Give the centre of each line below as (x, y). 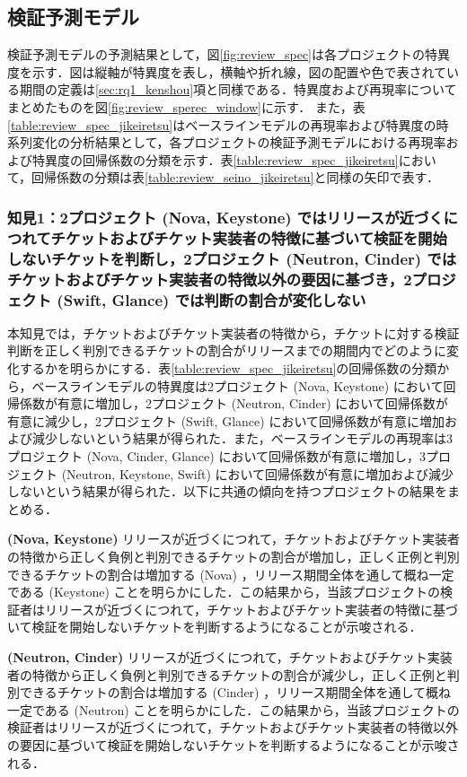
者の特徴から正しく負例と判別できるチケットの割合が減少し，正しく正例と (227, 674)
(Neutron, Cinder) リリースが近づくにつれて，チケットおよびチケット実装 (230, 656)
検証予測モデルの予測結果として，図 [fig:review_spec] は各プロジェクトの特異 (229, 54)
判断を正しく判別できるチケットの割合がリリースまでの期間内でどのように (227, 350)
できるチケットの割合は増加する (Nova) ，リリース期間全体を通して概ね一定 (231, 574)
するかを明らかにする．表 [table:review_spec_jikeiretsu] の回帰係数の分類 (228, 368)
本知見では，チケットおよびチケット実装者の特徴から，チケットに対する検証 (233, 332)
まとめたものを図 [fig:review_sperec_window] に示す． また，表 (186, 106)
